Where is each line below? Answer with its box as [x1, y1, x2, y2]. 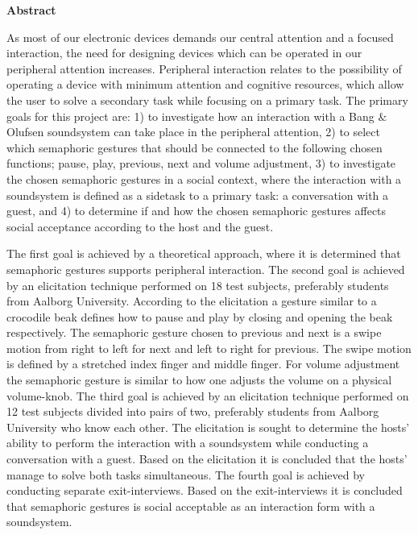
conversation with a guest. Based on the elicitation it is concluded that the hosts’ [6, 450, 408, 467]
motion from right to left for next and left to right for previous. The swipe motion [6, 339, 412, 356]
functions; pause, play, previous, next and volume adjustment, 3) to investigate [6, 155, 396, 172]
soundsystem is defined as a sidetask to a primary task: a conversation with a [6, 186, 389, 203]
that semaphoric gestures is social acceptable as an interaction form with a [6, 497, 375, 514]
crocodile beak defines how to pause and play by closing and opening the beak [6, 308, 393, 325]
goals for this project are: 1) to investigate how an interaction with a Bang [6, 107, 375, 124]
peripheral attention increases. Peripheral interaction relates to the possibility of [6, 60, 402, 77]
